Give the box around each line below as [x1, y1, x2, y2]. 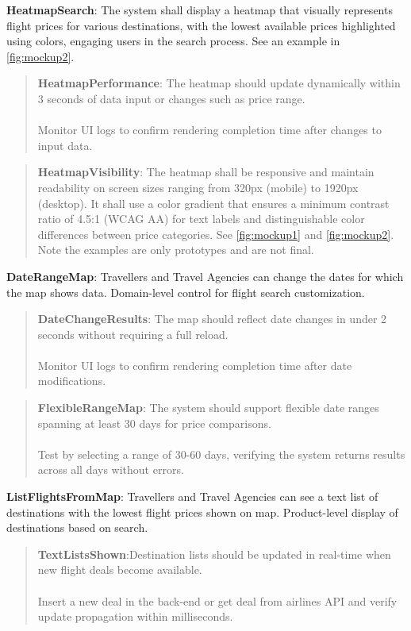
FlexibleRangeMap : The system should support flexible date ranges [37, 399, 379, 416]
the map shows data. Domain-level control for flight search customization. [6, 283, 365, 300]
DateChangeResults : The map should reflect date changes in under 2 [37, 310, 387, 327]
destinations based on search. [6, 519, 148, 536]
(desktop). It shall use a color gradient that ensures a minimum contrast [37, 194, 390, 211]
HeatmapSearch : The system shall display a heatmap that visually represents [6, 2, 393, 17]
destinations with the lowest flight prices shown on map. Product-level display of [6, 503, 398, 520]
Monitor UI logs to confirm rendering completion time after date [37, 356, 352, 373]
